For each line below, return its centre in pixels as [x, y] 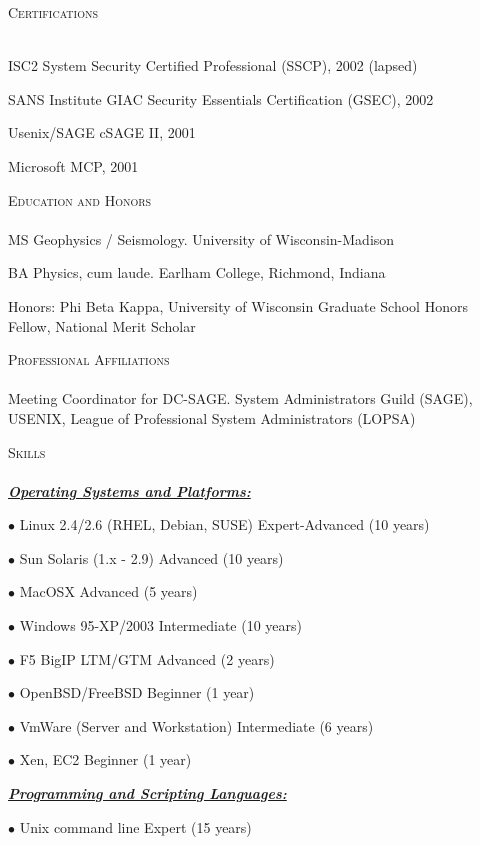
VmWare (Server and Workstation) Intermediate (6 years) [196, 725]
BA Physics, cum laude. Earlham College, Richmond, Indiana [197, 272]
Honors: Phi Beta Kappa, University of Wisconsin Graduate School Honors [238, 305]
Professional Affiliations [89, 359]
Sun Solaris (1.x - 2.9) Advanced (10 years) [151, 557]
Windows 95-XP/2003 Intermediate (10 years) [161, 625]
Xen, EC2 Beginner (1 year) [105, 759]
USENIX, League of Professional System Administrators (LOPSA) [212, 417]
